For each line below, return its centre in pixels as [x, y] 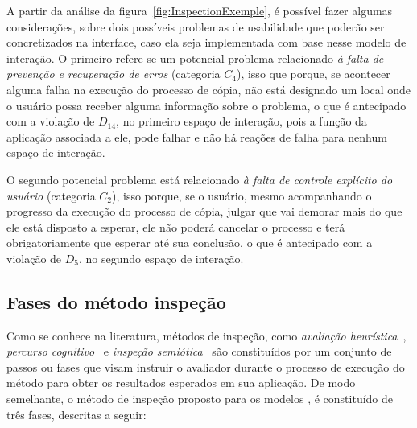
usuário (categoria [51, 195]
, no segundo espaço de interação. [161, 258]
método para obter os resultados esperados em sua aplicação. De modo [181, 383]
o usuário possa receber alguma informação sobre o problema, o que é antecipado [206, 105]
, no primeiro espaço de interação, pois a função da [242, 121]
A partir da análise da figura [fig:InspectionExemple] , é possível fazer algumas [200, 10]
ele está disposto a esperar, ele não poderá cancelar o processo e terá [176, 226]
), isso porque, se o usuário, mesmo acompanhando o [242, 195]
